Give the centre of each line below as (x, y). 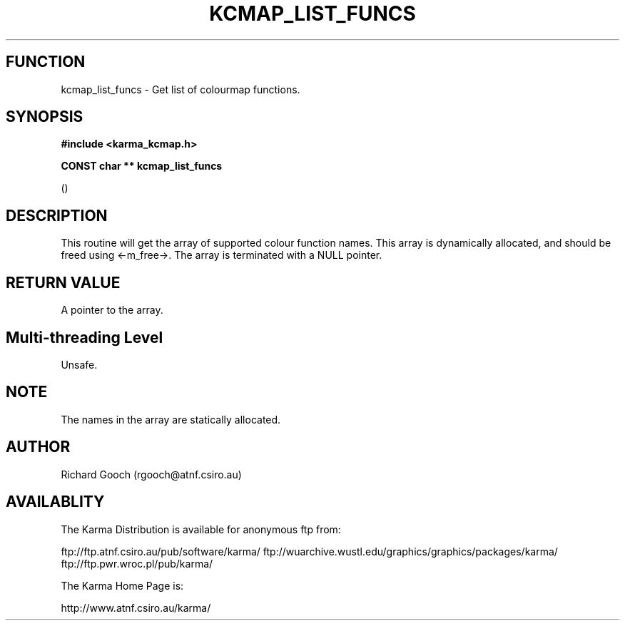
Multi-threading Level (85, 337)
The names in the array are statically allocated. (171, 419)
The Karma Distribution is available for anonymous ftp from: (201, 529)
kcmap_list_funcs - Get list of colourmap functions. (181, 89)
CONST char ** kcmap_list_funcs (142, 166)
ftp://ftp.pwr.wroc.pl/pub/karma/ (137, 563)
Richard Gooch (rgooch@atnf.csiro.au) (151, 474)
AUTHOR (38, 447)
